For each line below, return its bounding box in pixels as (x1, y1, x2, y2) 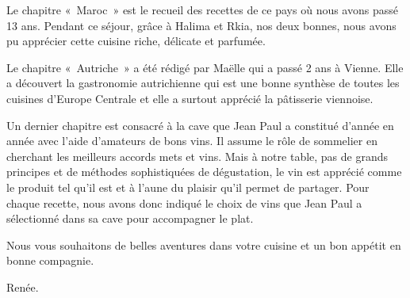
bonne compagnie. (6, 252, 94, 269)
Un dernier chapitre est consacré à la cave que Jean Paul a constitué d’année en (6, 117, 394, 133)
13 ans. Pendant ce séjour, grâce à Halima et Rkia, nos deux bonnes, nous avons (6, 17, 397, 33)
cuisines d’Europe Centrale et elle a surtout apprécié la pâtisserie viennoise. (6, 90, 374, 106)
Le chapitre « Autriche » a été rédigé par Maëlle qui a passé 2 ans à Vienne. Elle (6, 59, 404, 75)
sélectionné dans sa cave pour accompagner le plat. (6, 210, 254, 227)
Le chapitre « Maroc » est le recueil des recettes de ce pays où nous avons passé (6, 2, 398, 17)
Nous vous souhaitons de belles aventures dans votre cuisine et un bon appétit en (6, 236, 401, 253)
